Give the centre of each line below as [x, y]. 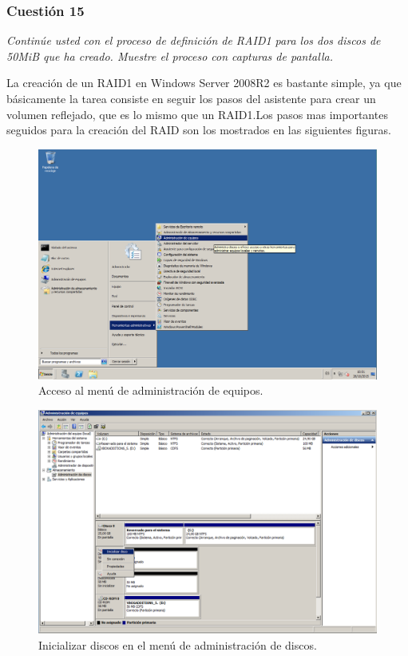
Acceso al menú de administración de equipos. [151, 390]
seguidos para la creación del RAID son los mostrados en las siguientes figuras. [199, 130]
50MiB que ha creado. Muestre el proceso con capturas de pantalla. [170, 56]
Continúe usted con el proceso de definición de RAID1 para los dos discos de [194, 40]
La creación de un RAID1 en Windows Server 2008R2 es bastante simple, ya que [204, 83]
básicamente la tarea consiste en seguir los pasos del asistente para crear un [191, 98]
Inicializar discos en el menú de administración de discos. [178, 645]
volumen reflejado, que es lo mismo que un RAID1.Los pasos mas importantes [197, 114]
